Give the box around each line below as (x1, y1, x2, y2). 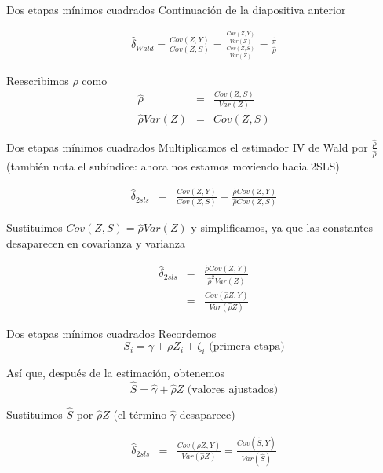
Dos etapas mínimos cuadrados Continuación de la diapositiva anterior (6, 2, 346, 17)
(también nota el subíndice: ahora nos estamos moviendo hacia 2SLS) (6, 157, 340, 174)
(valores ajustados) (187, 383, 279, 395)
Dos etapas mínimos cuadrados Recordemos (6, 324, 217, 341)
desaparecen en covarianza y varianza (6, 234, 186, 251)
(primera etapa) (209, 341, 285, 353)
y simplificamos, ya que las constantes (191, 219, 374, 236)
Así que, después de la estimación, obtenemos (6, 365, 225, 381)
